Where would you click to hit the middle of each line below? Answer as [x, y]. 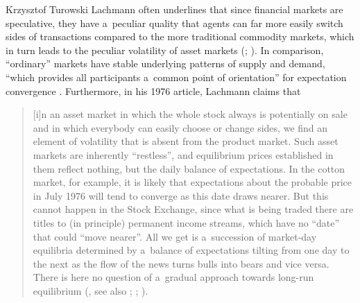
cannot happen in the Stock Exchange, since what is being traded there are [193, 209]
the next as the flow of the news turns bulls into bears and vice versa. [181, 263]
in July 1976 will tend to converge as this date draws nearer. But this [181, 195]
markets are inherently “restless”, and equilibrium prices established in [183, 154]
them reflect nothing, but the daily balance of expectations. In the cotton [189, 168]
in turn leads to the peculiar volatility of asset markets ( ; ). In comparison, [165, 50]
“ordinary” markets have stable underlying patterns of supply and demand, [165, 63]
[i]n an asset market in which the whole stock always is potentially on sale [190, 114]
